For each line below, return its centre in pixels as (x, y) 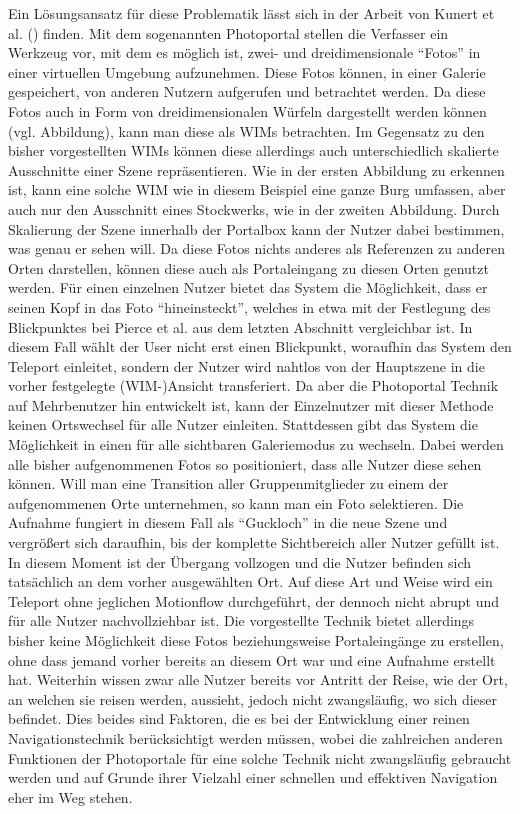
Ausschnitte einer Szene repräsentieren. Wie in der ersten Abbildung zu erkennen (256, 169)
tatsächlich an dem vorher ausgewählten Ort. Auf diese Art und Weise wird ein (250, 581)
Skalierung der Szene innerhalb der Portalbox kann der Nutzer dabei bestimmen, (256, 228)
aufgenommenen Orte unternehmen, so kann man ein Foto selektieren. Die (236, 502)
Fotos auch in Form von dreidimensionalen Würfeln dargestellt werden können (247, 110)
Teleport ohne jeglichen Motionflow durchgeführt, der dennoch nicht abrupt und (254, 600)
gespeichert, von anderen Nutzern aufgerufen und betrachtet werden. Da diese (247, 91)
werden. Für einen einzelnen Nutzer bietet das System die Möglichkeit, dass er (248, 287)
